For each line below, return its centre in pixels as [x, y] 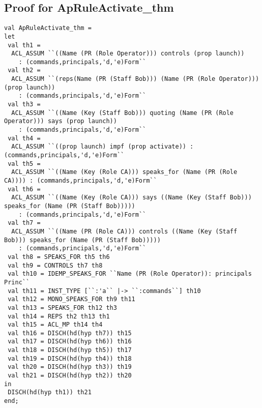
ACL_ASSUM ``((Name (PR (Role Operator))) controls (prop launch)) [128, 54]
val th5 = [24, 164]
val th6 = [24, 189]
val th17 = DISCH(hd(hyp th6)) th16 [70, 342]
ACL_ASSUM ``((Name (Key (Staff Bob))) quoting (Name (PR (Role [123, 113]
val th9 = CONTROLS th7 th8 [55, 265]
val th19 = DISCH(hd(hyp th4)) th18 [70, 358]
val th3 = [24, 105]
